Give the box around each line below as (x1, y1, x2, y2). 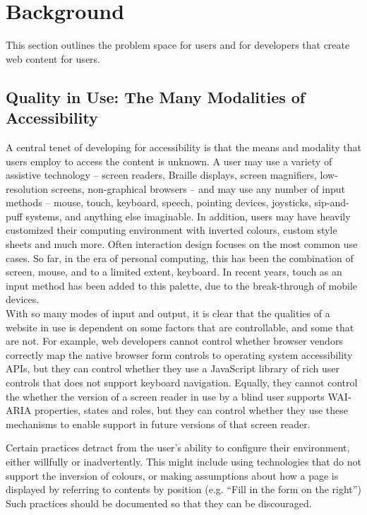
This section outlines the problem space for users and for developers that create (6, 37, 350, 52)
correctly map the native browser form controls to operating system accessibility (6, 347, 353, 362)
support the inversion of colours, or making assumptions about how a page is (6, 468, 339, 483)
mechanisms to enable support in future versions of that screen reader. (6, 416, 311, 431)
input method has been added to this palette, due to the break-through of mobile (6, 278, 358, 292)
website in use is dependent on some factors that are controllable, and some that (6, 319, 354, 334)
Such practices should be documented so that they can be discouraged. (6, 495, 312, 510)
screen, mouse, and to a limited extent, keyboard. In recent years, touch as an (6, 264, 342, 279)
